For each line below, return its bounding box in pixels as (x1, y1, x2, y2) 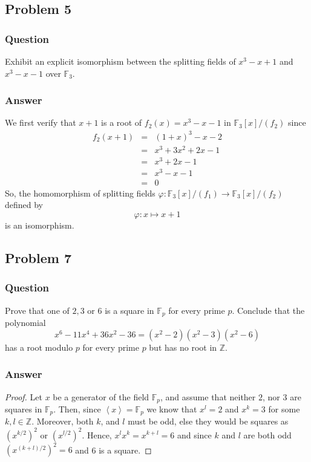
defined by (5, 198, 44, 211)
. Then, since (53, 402, 101, 415)
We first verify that (5, 116, 76, 129)
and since (177, 428, 212, 441)
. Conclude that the (232, 304, 305, 316)
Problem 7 (5, 249, 71, 267)
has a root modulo (5, 340, 73, 353)
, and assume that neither (160, 390, 256, 403)
